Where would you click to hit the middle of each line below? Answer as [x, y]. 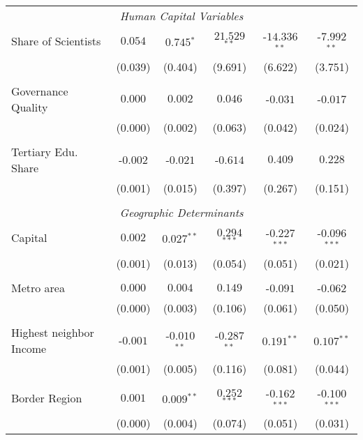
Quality [30, 107]
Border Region [47, 397]
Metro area [38, 287]
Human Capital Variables [181, 16]
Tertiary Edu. [45, 151]
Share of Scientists [56, 41]
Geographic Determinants [181, 212]
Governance [40, 91]
